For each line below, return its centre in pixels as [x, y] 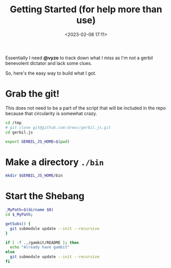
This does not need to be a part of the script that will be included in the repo [86, 108]
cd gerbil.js [19, 132]
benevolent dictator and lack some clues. [49, 63]
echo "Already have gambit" [40, 247]
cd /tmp [14, 123]
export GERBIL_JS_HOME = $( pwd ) [38, 142]
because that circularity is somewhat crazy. [51, 113]
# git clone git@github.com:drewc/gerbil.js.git [58, 127]
